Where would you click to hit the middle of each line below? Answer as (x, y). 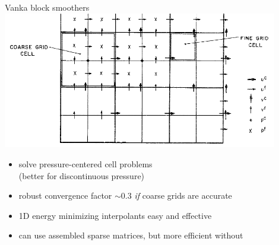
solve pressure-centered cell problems (85, 163)
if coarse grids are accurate (183, 195)
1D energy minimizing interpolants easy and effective (115, 215)
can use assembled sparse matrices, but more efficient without (131, 235)
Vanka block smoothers (47, 7)
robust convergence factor (65, 195)
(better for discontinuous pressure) (82, 175)
